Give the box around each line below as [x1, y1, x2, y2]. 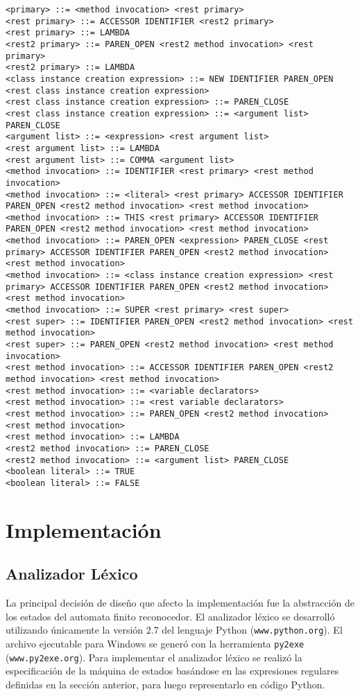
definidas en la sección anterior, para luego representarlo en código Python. [6, 677, 325, 691]
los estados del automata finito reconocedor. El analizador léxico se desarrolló [6, 609, 335, 623]
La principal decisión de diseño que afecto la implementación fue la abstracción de [6, 595, 354, 610]
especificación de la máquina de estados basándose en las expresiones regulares [6, 663, 339, 678]
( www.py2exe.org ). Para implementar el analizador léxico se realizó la [6, 650, 302, 664]
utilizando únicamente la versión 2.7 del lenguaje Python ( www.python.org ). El [6, 623, 343, 637]
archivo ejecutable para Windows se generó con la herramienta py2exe [6, 636, 305, 650]
